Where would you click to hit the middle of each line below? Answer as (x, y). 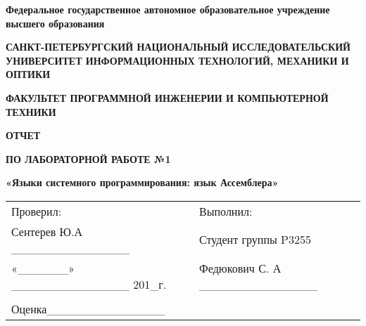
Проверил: (37, 211)
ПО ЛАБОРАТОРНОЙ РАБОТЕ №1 (88, 158)
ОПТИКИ (28, 74)
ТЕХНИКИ (31, 111)
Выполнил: (226, 211)
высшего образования (55, 23)
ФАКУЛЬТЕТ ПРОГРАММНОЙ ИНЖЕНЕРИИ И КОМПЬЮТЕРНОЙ (167, 97)
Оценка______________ (88, 308)
